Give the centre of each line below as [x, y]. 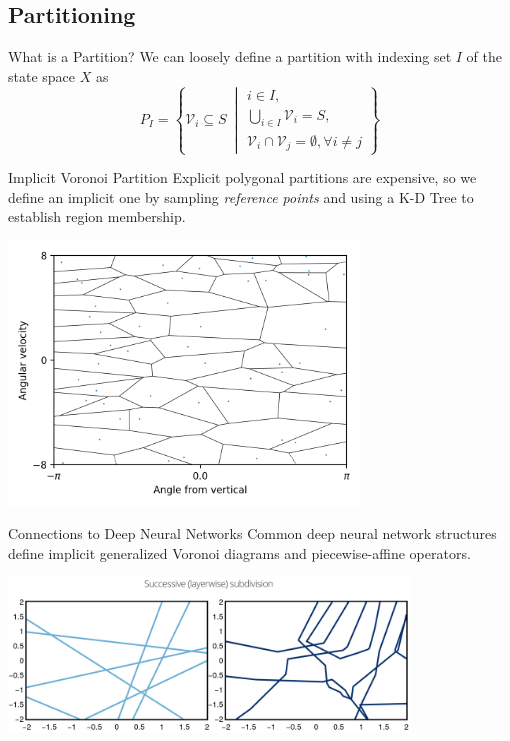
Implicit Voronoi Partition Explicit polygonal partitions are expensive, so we [242, 177]
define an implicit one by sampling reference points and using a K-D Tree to [241, 196]
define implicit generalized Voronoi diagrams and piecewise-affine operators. [239, 552]
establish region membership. [97, 216]
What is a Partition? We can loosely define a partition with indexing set [230, 56]
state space [42, 75]
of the [484, 56]
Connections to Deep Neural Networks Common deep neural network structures [252, 533]
